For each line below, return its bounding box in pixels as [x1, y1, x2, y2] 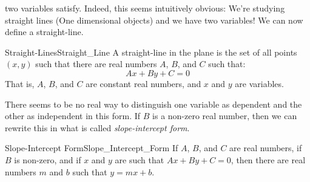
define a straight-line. [5, 25, 84, 38]
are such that [115, 153, 164, 166]
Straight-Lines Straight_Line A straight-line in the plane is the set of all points [5, 45, 297, 58]
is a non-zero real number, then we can [152, 109, 297, 122]
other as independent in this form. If [5, 109, 141, 122]
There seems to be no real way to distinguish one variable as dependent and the [5, 97, 302, 110]
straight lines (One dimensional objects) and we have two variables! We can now [5, 13, 303, 26]
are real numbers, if [229, 141, 302, 154]
